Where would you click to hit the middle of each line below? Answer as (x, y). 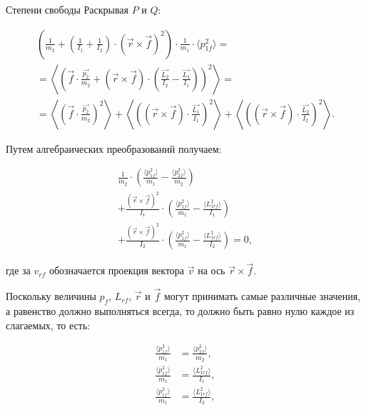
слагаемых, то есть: (48, 325)
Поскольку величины (51, 296)
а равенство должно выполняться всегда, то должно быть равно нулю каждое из (180, 310)
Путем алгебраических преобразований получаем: (114, 148)
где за (18, 270)
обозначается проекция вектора (117, 270)
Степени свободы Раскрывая (67, 9)
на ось (212, 270)
